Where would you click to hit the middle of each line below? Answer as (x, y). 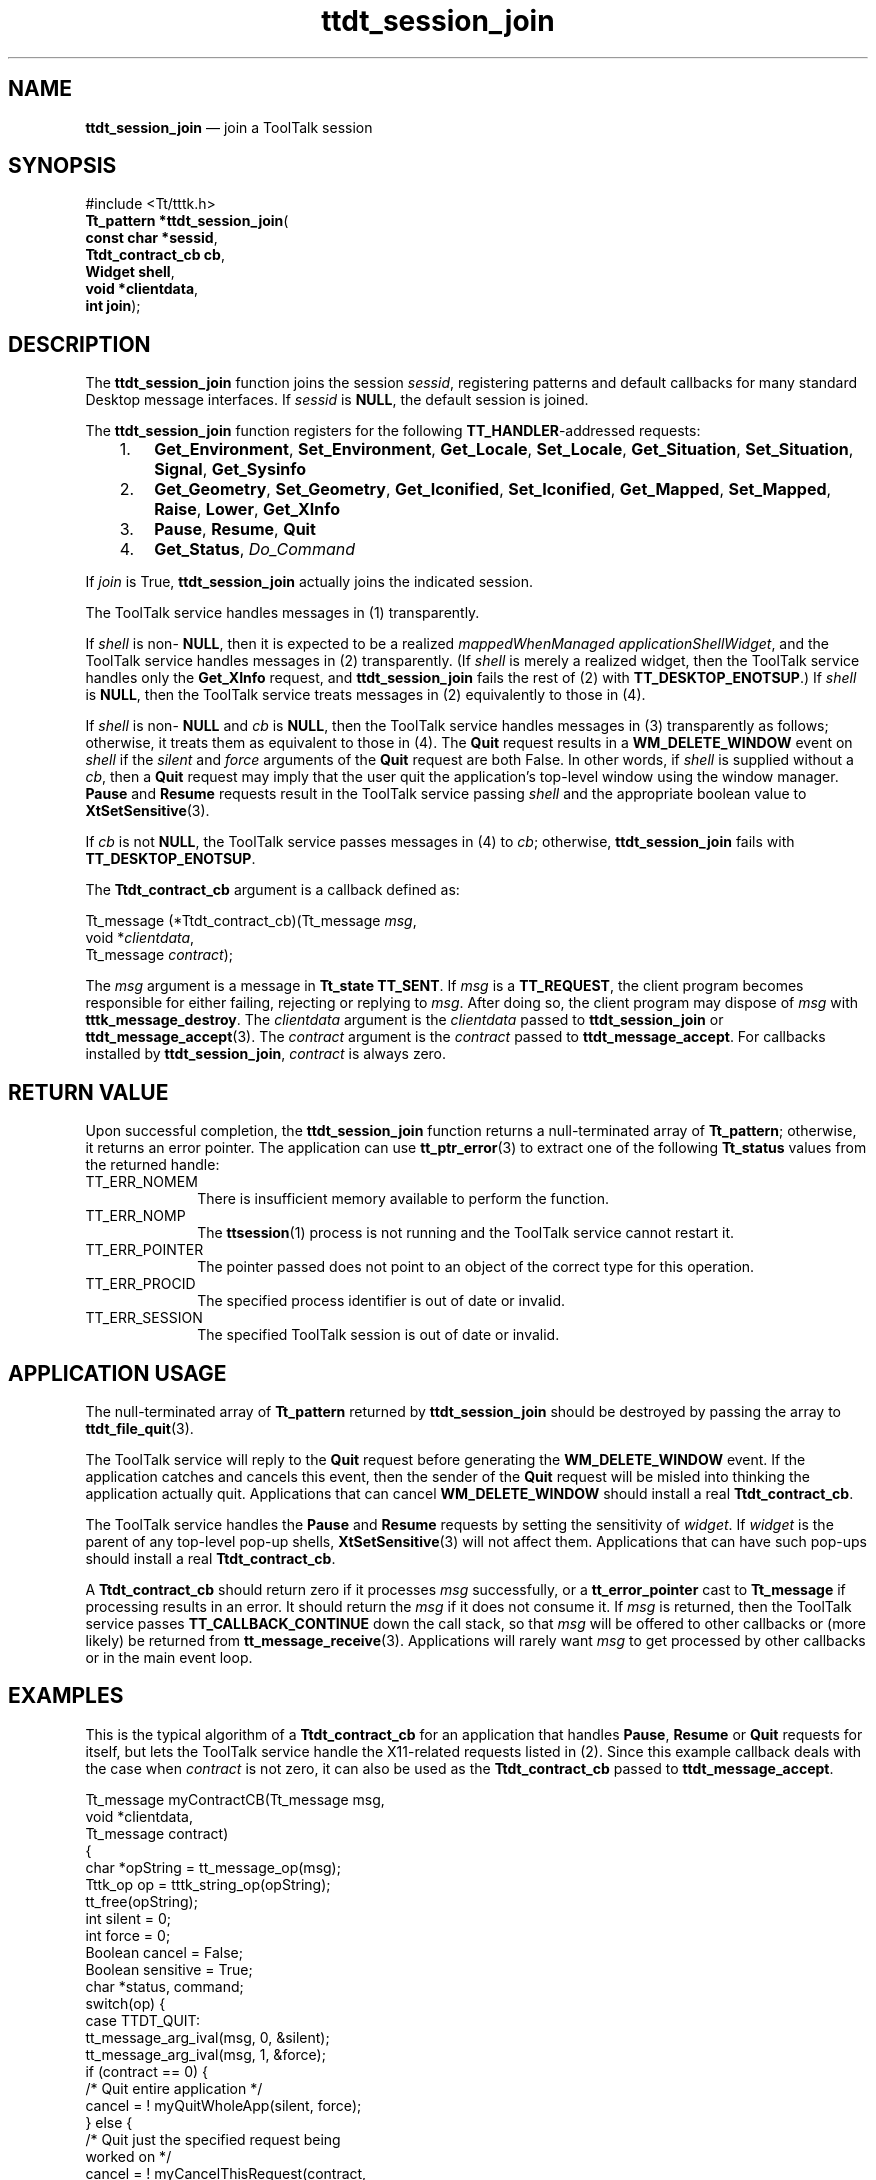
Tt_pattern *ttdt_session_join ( (187, 221)
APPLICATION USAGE (117, 1373)
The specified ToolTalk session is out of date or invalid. (378, 1335)
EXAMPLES (66, 1696)
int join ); (113, 306)
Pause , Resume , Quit (235, 529)
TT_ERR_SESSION (144, 1318)
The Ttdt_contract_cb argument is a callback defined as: (272, 890)
